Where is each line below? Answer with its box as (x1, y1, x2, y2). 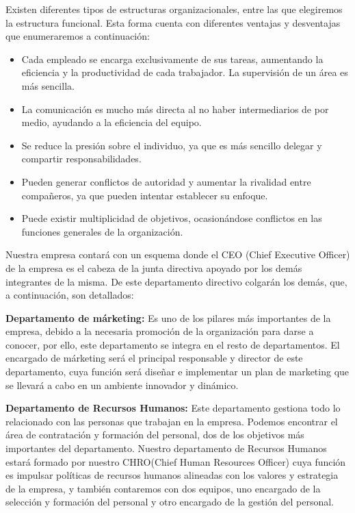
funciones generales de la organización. (21, 224, 183, 238)
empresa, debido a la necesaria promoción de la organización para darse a (5, 324, 314, 338)
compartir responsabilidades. (21, 151, 142, 166)
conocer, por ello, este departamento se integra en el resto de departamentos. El (5, 337, 340, 351)
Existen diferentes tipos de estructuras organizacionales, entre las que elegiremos (5, 2, 343, 16)
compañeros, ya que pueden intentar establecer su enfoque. (21, 188, 268, 202)
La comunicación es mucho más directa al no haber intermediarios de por (21, 101, 329, 116)
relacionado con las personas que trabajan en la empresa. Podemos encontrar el (5, 414, 338, 428)
